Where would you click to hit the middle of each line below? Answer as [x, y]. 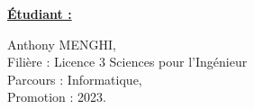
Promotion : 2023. [57, 97]
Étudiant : [40, 14]
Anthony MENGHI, [62, 44]
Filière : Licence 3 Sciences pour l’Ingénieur [127, 62]
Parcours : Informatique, [75, 79]
